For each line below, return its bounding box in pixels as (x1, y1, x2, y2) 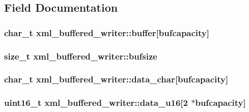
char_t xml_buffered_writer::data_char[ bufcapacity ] (4, 73, 229, 86)
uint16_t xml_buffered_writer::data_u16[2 (4, 96, 188, 109)
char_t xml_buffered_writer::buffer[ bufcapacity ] (4, 26, 210, 39)
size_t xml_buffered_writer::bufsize (4, 49, 157, 62)
